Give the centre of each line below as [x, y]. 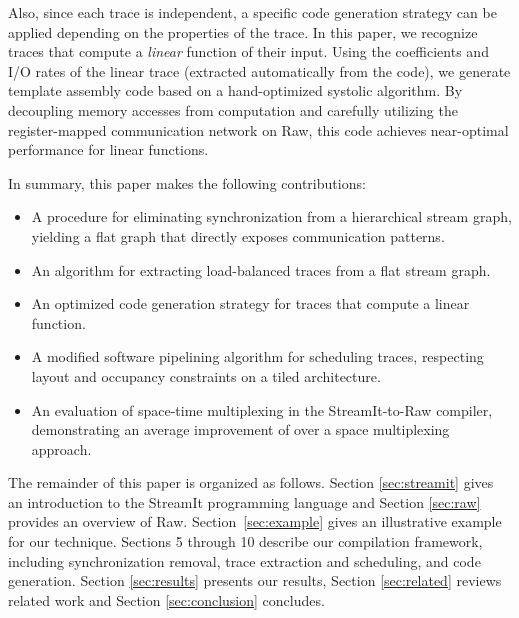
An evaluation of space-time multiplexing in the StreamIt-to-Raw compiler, [262, 409]
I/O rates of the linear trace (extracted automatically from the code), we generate [259, 70]
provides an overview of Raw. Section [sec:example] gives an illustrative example [255, 521]
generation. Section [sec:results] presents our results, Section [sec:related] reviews [255, 580]
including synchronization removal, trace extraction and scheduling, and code [244, 560]
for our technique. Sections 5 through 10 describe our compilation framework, [245, 541]
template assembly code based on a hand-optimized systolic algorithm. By [235, 90]
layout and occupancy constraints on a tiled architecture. [206, 375]
